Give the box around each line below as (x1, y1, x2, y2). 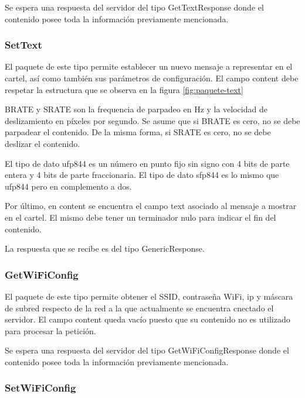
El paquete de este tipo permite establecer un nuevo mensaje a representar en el (5, 60, 293, 73)
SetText (5, 37, 42, 52)
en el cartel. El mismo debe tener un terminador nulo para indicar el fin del (5, 211, 276, 223)
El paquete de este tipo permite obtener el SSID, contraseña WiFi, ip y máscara (5, 290, 293, 302)
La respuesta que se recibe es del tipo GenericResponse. (5, 242, 205, 255)
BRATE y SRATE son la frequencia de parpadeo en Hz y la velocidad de (5, 103, 267, 115)
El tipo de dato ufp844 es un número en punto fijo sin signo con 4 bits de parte (5, 157, 290, 169)
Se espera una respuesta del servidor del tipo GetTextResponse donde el (5, 1, 264, 13)
